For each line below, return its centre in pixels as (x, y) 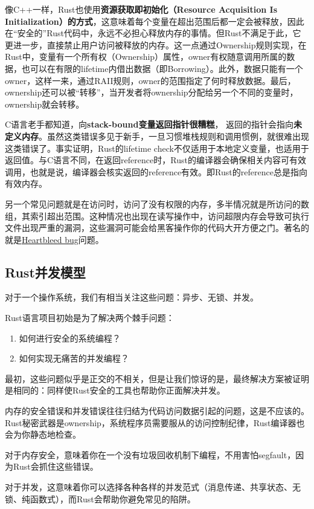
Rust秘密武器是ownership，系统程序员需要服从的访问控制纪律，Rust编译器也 (155, 422)
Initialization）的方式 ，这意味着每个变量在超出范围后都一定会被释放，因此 (155, 21)
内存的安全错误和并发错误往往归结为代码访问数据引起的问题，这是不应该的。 (157, 411)
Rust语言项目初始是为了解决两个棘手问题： (90, 318)
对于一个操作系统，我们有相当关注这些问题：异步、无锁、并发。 (132, 297)
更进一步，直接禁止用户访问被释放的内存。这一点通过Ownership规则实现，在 (156, 44)
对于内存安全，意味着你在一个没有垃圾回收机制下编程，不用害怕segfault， (150, 454)
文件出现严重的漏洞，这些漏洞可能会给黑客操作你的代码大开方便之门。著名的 (157, 228)
